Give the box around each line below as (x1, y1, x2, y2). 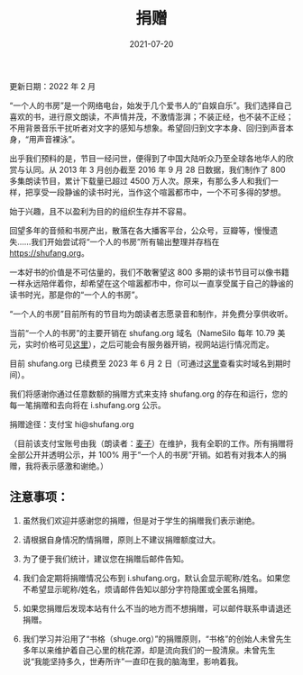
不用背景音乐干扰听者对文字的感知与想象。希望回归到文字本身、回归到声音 (9, 123, 286, 133)
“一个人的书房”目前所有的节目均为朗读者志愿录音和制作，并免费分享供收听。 (9, 308, 293, 319)
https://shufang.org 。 (9, 247, 90, 258)
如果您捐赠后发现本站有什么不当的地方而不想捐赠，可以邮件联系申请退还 (22, 603, 291, 614)
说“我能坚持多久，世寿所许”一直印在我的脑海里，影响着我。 (22, 655, 243, 667)
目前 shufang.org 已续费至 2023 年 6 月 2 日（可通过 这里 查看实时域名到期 (9, 358, 283, 369)
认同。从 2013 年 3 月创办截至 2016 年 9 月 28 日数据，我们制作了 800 (24, 164, 286, 175)
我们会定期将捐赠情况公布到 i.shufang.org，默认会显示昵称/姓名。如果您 (22, 572, 290, 583)
